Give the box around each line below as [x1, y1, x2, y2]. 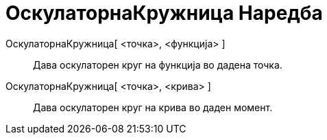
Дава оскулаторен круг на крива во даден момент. [33, 101, 273, 113]
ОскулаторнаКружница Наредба [5, 1, 323, 25]
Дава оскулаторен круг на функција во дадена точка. [33, 58, 282, 71]
